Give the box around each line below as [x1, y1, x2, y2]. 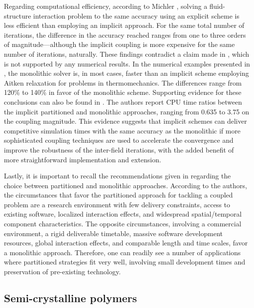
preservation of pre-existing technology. [4, 266, 121, 277]
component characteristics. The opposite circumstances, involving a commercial [4, 219, 241, 229]
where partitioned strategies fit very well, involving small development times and [4, 257, 245, 267]
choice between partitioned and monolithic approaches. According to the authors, [4, 180, 247, 190]
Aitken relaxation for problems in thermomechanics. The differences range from [4, 77, 242, 88]
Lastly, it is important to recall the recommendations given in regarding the [4, 171, 231, 181]
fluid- [209, 1, 225, 11]
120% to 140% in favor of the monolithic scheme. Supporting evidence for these [4, 87, 241, 97]
